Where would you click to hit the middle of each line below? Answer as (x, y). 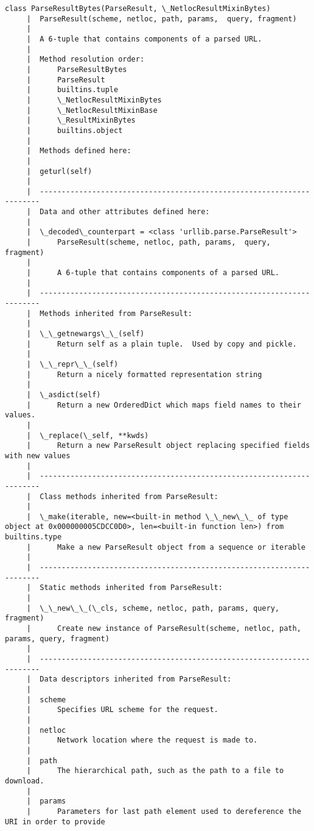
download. (25, 781)
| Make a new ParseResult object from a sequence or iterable (166, 547)
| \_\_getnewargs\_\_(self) (85, 334)
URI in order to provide (55, 822)
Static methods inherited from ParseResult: (131, 588)
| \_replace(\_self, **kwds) (88, 435)
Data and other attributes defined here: (125, 212)
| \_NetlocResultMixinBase (92, 110)
